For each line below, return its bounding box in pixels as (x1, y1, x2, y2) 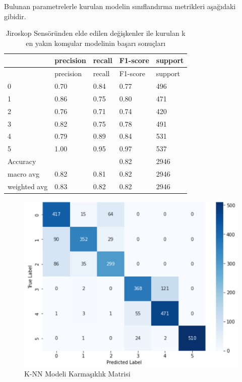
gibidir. (4, 11, 26, 21)
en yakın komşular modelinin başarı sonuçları (26, 37, 166, 48)
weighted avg (8, 181, 48, 191)
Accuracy (8, 156, 36, 167)
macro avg (8, 168, 40, 179)
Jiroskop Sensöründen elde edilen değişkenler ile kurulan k (6, 28, 186, 38)
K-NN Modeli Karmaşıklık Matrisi (24, 368, 131, 378)
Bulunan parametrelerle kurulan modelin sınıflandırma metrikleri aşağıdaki (4, 1, 236, 11)
